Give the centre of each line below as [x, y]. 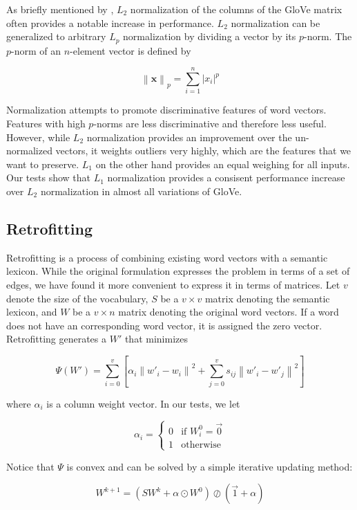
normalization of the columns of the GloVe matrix [236, 9]
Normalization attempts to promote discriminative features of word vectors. [166, 110]
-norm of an [36, 50]
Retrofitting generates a [57, 339]
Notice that [30, 466]
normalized [29, 151]
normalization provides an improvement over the [189, 137]
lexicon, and [32, 312]
